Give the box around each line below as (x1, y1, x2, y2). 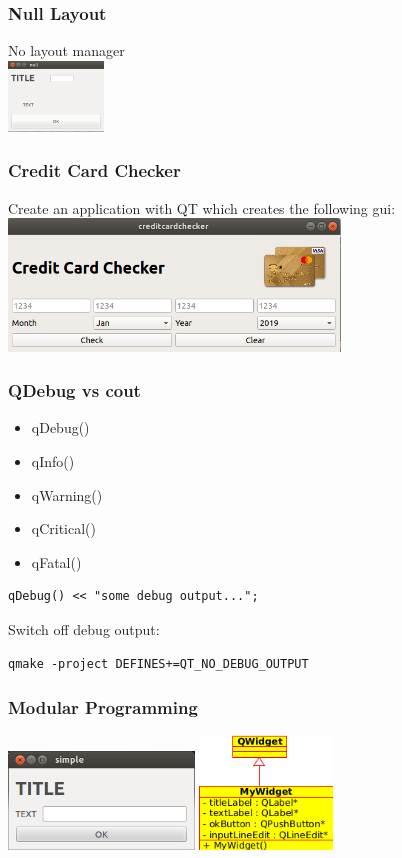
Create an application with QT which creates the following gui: (8, 197, 396, 218)
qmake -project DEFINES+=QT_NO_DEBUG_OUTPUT (8, 656, 309, 671)
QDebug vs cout (8, 378, 141, 403)
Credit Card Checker (8, 158, 181, 183)
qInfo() (31, 450, 75, 471)
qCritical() (31, 518, 97, 539)
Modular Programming (8, 695, 198, 720)
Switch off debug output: (8, 618, 160, 639)
